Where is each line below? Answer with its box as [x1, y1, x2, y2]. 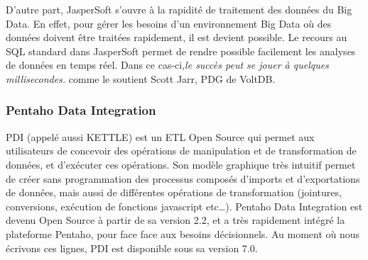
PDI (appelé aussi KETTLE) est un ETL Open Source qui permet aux [6, 129, 315, 144]
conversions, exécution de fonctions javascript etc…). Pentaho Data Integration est [6, 198, 363, 213]
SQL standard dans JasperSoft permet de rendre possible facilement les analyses [6, 43, 356, 58]
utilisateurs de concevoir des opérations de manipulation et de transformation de [6, 143, 357, 158]
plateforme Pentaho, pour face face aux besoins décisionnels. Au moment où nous [6, 226, 360, 241]
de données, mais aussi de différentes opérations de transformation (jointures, [6, 185, 342, 200]
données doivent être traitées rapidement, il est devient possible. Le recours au [6, 30, 347, 45]
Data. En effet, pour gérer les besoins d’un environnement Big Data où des [6, 16, 332, 30]
